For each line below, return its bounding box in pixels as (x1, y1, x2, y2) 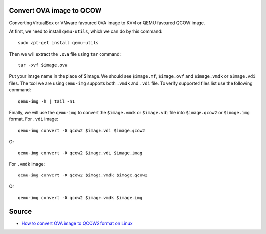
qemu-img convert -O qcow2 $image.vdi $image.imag (18, 150, 143, 156)
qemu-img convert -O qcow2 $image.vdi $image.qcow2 (18, 128, 145, 133)
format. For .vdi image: (9, 116, 59, 122)
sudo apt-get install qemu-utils (18, 40, 99, 46)
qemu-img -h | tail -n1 (18, 98, 75, 104)
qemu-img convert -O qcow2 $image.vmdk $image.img (18, 195, 143, 201)
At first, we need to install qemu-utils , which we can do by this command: (9, 29, 163, 34)
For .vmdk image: (9, 161, 45, 167)
